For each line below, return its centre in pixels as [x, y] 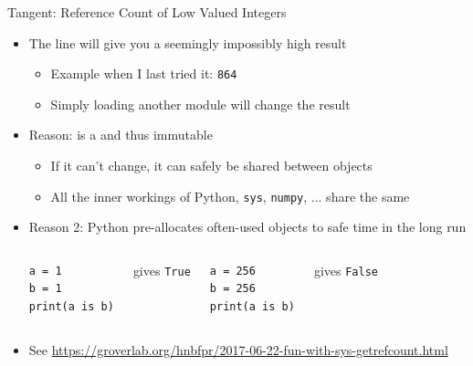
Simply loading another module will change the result [200, 104]
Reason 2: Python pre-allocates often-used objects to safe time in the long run [247, 227]
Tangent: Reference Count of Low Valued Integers [147, 12]
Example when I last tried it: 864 [144, 73]
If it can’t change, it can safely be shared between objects [211, 166]
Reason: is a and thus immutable [121, 135]
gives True [162, 270]
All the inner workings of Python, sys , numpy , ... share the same [230, 196]
